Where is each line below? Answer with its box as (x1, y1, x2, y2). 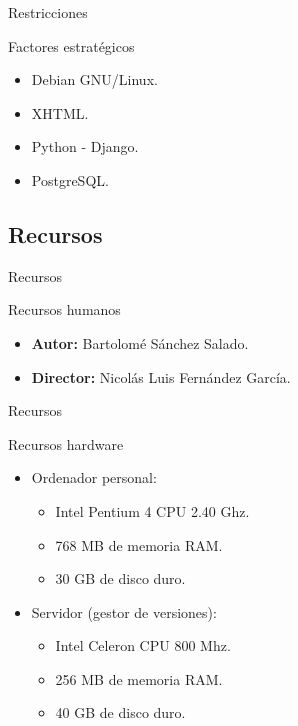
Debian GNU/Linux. (31, 69, 158, 90)
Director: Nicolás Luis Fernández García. (31, 366, 291, 387)
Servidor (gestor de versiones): (31, 601, 217, 622)
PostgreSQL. (31, 169, 109, 190)
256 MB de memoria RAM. (55, 668, 223, 689)
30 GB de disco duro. (55, 568, 186, 589)
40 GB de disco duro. (55, 702, 186, 723)
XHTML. (31, 102, 89, 123)
